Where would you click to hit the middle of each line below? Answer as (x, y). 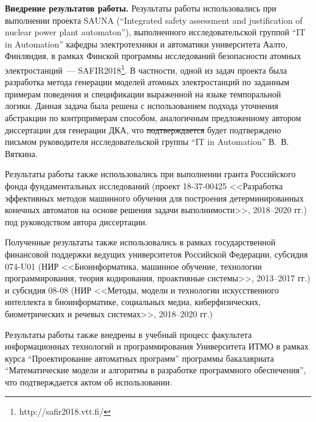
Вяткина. (21, 153)
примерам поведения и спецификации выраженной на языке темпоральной (143, 93)
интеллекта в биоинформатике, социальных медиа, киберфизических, (133, 302)
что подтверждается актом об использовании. (89, 382)
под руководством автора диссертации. (76, 221)
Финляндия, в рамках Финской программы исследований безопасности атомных (153, 56)
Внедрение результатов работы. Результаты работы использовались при (141, 8)
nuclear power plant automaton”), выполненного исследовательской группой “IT (155, 32)
